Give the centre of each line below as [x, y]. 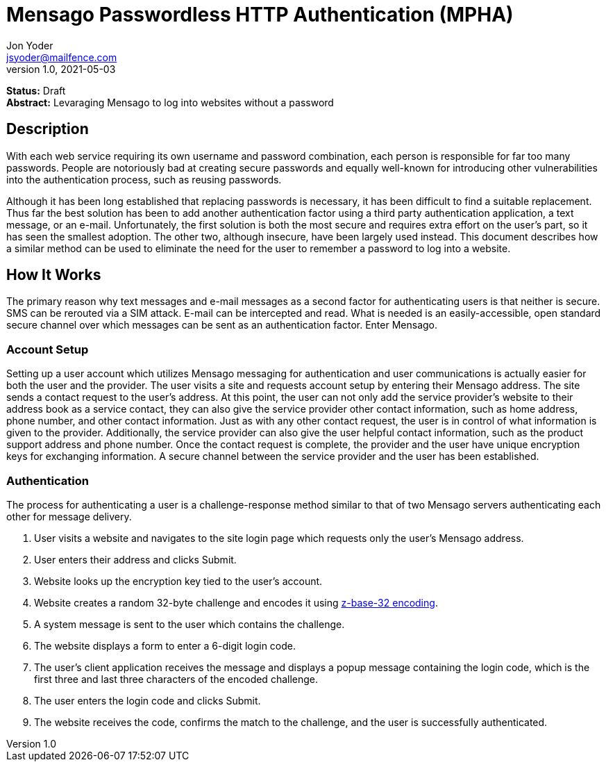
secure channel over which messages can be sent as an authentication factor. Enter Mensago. [222, 325]
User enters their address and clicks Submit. [135, 559]
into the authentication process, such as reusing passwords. [144, 179]
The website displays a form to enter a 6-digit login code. [165, 645]
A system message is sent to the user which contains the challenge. [190, 624]
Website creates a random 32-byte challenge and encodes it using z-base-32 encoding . [236, 602]
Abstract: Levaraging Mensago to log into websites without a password [170, 102]
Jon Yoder [30, 45]
